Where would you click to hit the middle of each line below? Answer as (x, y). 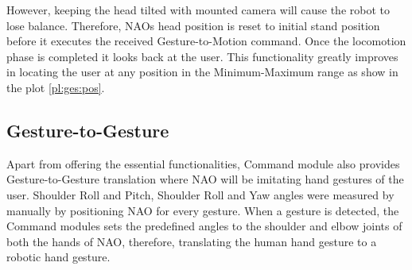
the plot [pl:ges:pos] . (56, 87)
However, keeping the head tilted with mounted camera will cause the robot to (198, 10)
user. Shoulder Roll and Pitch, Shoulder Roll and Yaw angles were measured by (200, 194)
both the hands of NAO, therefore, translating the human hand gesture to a (192, 241)
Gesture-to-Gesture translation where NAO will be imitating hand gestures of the (205, 179)
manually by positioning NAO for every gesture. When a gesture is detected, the (203, 210)
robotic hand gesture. (58, 257)
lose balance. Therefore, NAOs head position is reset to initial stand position (193, 25)
